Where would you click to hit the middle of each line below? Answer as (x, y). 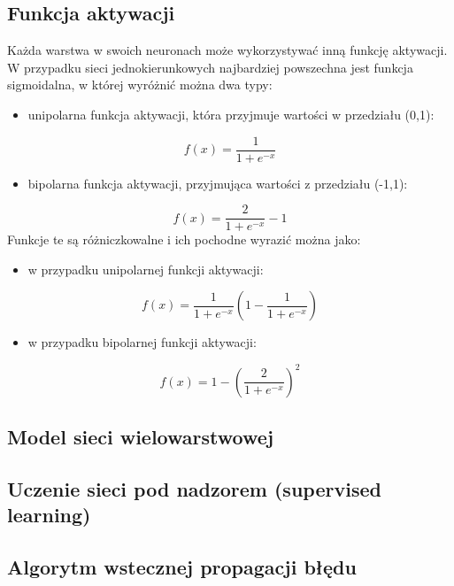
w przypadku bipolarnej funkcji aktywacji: (142, 342)
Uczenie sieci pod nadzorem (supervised (194, 488)
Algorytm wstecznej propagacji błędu (182, 566)
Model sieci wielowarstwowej (141, 436)
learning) (49, 515)
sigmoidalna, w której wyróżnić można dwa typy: (140, 85)
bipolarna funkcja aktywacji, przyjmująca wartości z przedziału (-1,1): (218, 183)
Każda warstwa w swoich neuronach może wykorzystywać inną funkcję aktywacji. (227, 50)
